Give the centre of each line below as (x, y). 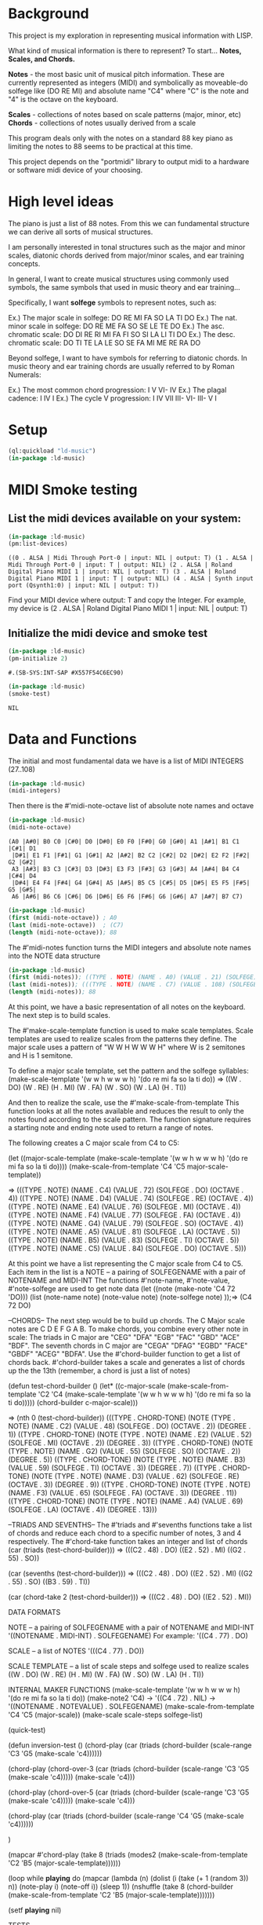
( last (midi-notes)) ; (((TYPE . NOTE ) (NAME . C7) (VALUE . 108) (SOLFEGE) (134, 985)
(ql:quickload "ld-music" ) (52, 451)
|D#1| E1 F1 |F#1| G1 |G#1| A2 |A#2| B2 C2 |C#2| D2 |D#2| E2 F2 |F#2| (131, 856)
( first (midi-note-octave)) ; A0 (63, 917)
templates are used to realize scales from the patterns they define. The (122, 1039)
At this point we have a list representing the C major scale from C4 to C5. (126, 1264)
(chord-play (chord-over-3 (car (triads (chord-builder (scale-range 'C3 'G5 (129, 1769)
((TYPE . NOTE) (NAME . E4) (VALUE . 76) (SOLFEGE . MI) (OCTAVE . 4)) (124, 1207)
